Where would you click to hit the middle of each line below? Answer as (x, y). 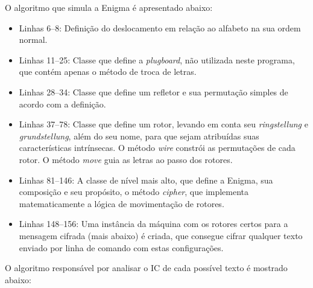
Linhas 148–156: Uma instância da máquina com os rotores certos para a (153, 224)
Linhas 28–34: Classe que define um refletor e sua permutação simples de (153, 91)
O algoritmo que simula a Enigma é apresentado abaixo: (109, 7)
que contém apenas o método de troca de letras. (108, 72)
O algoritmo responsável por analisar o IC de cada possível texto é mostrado (146, 268)
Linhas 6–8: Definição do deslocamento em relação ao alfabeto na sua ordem (160, 27)
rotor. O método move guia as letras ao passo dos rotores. (126, 159)
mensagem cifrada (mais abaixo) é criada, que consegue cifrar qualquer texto (161, 235)
